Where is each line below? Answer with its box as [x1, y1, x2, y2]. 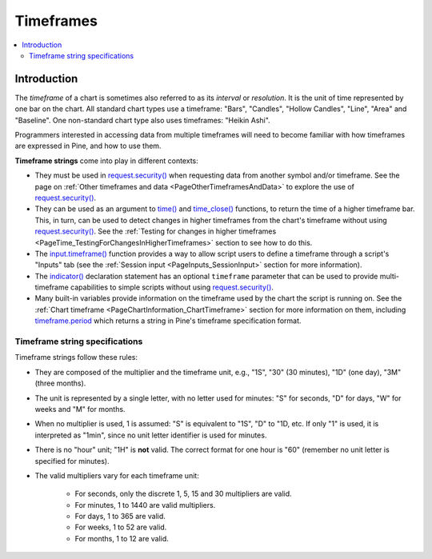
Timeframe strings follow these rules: [14, 353, 138, 362]
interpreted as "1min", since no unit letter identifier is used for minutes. [34, 430, 267, 440]
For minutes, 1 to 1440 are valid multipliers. [74, 500, 216, 509]
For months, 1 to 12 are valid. [74, 533, 170, 543]
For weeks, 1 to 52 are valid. [74, 522, 167, 532]
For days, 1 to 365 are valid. [74, 512, 166, 521]
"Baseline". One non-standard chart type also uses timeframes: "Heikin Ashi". [14, 115, 271, 125]
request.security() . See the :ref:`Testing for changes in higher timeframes [34, 226, 277, 236]
